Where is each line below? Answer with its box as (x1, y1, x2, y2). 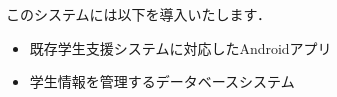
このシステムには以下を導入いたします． (6, 4, 272, 24)
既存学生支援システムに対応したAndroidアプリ (29, 37, 332, 58)
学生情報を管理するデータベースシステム (29, 71, 295, 92)
